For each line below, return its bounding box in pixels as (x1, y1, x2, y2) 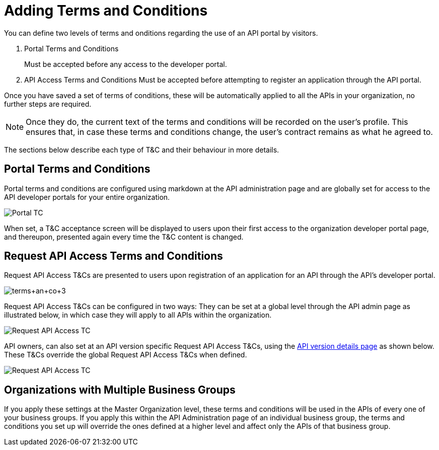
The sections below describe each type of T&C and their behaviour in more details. (4, 145, 279, 154)
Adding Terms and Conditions (4, 2, 208, 19)
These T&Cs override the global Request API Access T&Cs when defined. (4, 350, 247, 359)
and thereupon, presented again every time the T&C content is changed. (4, 232, 244, 241)
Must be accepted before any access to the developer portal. (24, 59, 227, 68)
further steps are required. (4, 99, 92, 108)
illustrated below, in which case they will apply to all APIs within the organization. (4, 311, 272, 320)
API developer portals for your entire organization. (4, 192, 170, 201)
